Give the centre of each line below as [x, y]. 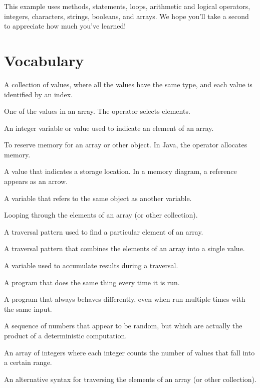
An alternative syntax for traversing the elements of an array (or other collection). [130, 379]
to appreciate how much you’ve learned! [65, 26]
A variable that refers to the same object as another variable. [98, 198]
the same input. [28, 309]
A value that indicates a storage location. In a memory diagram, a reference [120, 171]
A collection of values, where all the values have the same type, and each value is [128, 84]
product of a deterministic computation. [66, 335]
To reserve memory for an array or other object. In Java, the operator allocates [126, 145]
